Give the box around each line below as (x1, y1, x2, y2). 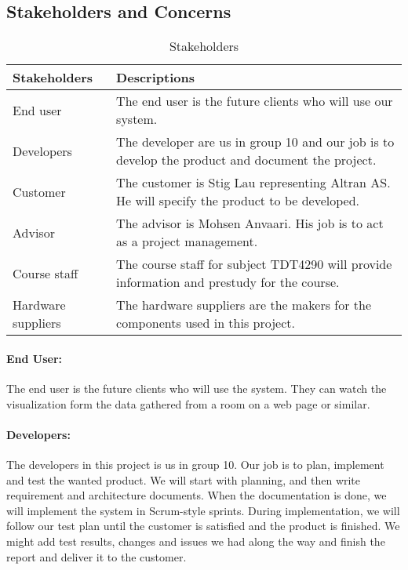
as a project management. (116, 232, 258, 251)
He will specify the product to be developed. (116, 191, 360, 210)
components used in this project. (116, 314, 295, 332)
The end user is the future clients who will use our (116, 92, 393, 111)
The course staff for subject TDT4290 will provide (116, 255, 392, 274)
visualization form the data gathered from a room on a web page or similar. (6, 395, 370, 412)
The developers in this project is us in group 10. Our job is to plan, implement (6, 456, 384, 472)
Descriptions (116, 68, 195, 87)
